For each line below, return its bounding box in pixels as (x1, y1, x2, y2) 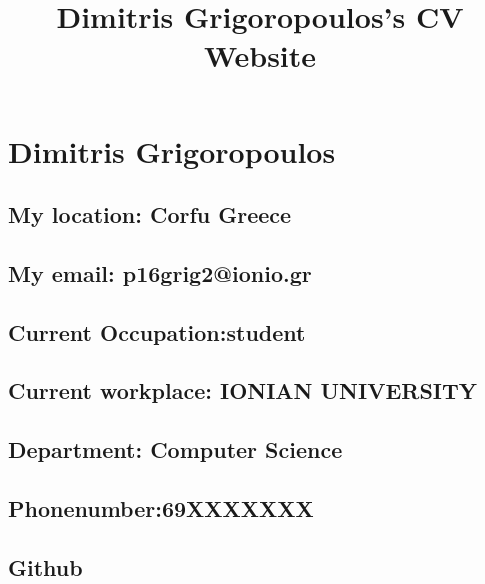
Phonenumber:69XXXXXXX (8, 493, 314, 524)
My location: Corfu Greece (8, 199, 292, 230)
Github (8, 551, 83, 582)
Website (203, 35, 317, 76)
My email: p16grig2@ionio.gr (8, 257, 312, 288)
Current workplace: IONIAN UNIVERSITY (8, 375, 478, 406)
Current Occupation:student (8, 316, 306, 347)
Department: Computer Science (8, 434, 343, 465)
